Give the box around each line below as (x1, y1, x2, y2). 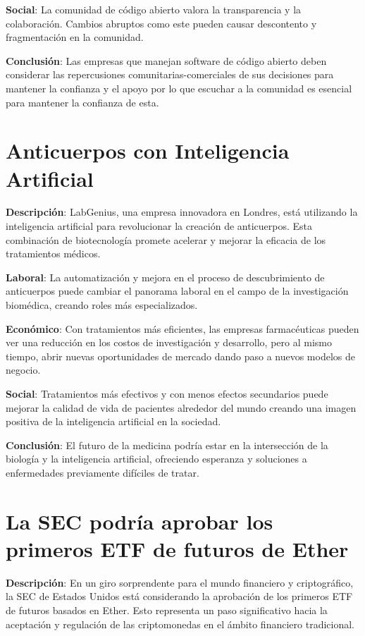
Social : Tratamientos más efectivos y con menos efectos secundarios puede (6, 386, 328, 400)
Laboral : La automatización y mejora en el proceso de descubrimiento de (6, 269, 325, 284)
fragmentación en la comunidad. (6, 30, 144, 44)
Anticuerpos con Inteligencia (6, 136, 290, 165)
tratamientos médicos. (6, 246, 101, 261)
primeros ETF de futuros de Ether (6, 534, 349, 563)
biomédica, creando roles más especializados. (6, 298, 198, 312)
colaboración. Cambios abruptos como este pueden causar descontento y (6, 16, 317, 30)
